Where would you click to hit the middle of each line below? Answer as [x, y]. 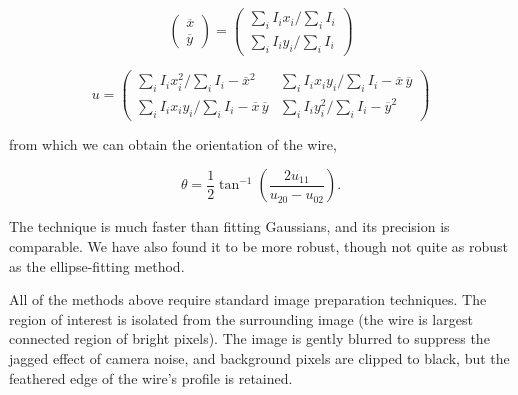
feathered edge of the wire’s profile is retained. [151, 377]
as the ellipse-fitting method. [97, 265]
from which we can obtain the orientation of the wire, [173, 143]
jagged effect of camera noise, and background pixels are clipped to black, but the [259, 358]
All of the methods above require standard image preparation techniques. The [248, 299]
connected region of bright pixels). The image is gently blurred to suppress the [249, 338]
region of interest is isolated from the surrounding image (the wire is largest [241, 318]
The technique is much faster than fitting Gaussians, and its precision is [229, 226]
